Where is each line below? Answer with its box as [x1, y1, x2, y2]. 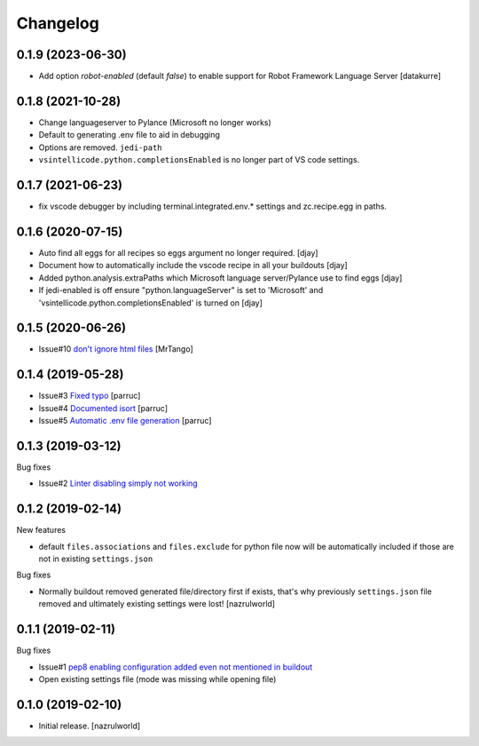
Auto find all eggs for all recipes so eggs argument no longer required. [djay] [38, 247, 318, 258]
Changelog [16, 13, 99, 33]
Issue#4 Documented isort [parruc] [38, 402, 169, 413]
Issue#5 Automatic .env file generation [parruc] [38, 416, 212, 426]
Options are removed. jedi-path [38, 142, 162, 153]
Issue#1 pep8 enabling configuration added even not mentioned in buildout [38, 662, 313, 672]
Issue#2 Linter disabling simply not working [38, 478, 199, 488]
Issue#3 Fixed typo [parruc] [38, 391, 141, 401]
